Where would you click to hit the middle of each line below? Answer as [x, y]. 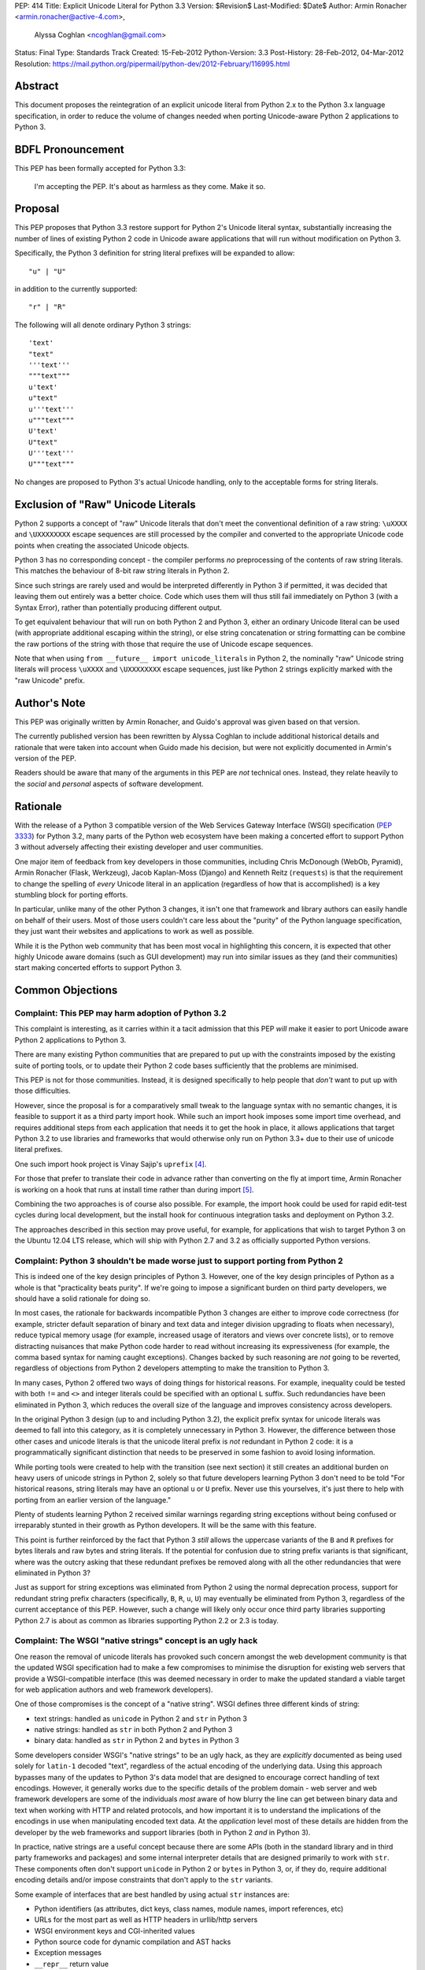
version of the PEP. [45, 758]
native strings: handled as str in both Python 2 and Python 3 [133, 1730]
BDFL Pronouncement [70, 150]
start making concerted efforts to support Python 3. [98, 968]
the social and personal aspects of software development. [109, 783]
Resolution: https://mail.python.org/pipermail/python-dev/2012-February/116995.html [152, 64]
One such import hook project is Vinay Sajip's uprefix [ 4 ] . [111, 1164]
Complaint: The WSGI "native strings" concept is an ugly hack [136, 1641]
